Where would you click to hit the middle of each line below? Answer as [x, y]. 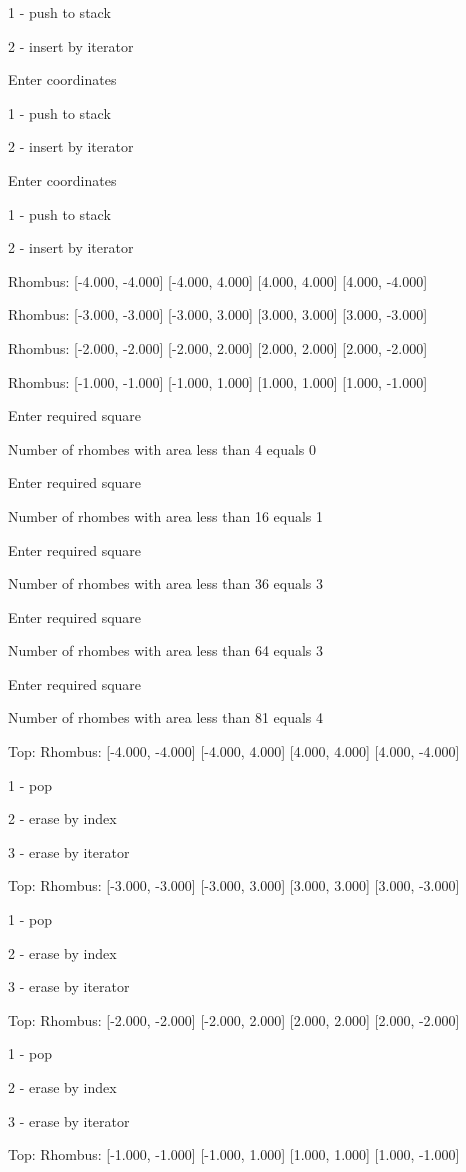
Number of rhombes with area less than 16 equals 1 [166, 515]
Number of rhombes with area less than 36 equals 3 [166, 583]
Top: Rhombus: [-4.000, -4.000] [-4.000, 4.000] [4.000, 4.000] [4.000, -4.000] [234, 751]
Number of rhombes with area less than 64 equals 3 [166, 650]
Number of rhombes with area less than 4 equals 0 [162, 448]
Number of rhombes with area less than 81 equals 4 [166, 717]
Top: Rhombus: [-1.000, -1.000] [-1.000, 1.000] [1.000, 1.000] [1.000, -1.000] [234, 1154]
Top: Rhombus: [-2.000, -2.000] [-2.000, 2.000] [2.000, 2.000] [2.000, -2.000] [234, 1019]
